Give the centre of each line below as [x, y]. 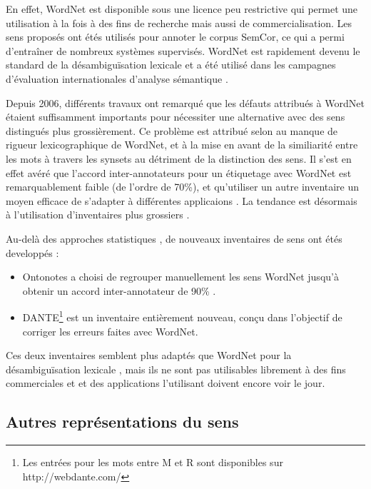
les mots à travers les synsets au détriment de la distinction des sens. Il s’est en [179, 158]
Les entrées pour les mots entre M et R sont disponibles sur [153, 462]
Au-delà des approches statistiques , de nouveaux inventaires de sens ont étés [174, 238]
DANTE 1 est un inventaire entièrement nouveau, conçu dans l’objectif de [182, 316]
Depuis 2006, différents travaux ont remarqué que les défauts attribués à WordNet [185, 102]
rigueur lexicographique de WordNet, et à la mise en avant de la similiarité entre [182, 145]
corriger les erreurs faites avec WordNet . [110, 331]
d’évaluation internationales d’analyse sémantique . [117, 78]
